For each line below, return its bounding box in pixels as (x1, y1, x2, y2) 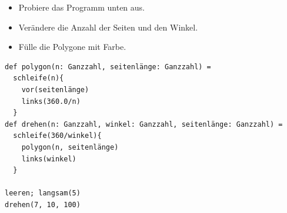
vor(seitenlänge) (21, 85, 89, 94)
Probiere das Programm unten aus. (18, 1, 145, 13)
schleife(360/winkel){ (13, 131, 102, 140)
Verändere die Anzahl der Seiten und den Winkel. (18, 21, 198, 33)
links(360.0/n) (21, 97, 81, 106)
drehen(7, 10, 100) (5, 200, 81, 209)
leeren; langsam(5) (5, 189, 81, 198)
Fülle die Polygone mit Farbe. (18, 40, 126, 53)
